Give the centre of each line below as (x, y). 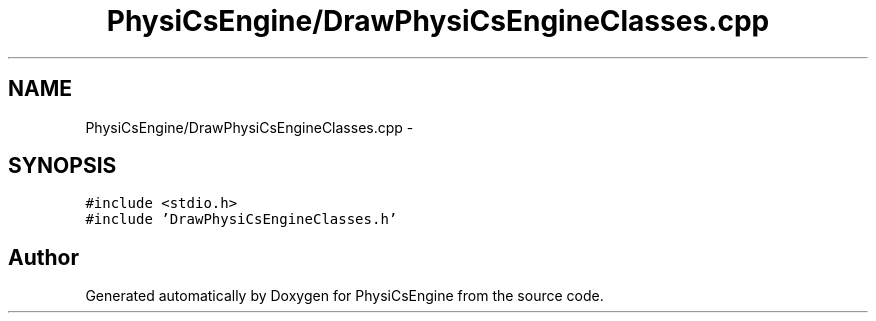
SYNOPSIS (62, 166)
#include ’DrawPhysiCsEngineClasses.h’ (241, 219)
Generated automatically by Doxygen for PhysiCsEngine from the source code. (344, 296)
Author (43, 257)
